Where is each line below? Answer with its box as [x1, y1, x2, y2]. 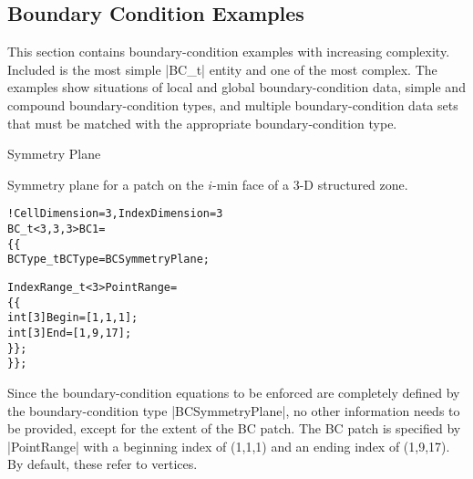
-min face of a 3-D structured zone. [212, 174, 408, 193]
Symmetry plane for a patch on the [7, 174, 204, 193]
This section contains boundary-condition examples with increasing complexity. [7, 42, 450, 61]
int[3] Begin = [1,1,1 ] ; [7, 311, 139, 325]
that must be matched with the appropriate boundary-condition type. [7, 113, 397, 132]
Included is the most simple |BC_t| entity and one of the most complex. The [7, 59, 437, 78]
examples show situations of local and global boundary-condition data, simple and [7, 78, 466, 97]
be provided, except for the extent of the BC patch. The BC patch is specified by [7, 419, 461, 438]
